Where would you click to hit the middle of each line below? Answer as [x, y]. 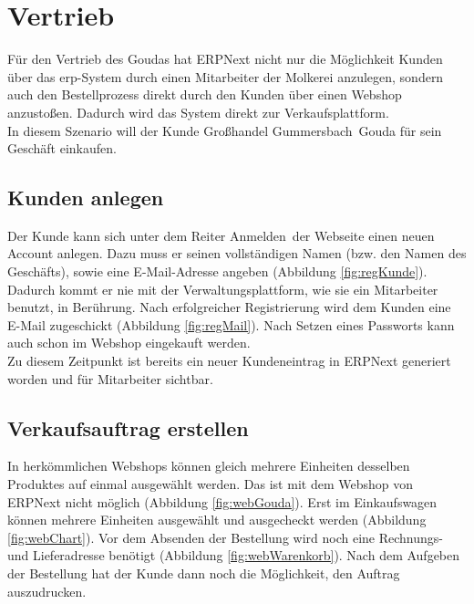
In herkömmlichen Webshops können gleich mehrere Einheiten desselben [209, 466]
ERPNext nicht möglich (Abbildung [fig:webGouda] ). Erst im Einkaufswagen [222, 501]
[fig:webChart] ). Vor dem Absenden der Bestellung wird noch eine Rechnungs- [225, 537]
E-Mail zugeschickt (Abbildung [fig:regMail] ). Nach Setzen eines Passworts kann [231, 324]
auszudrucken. [47, 591]
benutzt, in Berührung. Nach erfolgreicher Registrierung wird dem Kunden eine [229, 307]
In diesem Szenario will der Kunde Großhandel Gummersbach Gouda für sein [225, 130]
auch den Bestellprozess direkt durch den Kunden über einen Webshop [205, 94]
